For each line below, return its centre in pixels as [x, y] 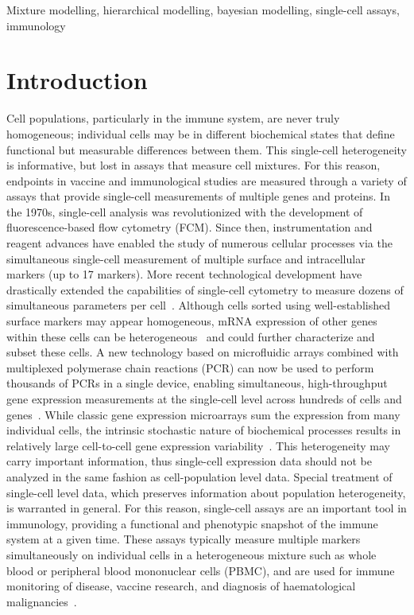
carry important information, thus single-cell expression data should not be [189, 461]
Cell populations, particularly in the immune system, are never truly [173, 118]
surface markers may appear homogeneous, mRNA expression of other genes [192, 321]
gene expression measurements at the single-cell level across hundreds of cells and [204, 399]
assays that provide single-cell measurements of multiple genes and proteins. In [198, 196]
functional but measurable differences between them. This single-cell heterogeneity [207, 149]
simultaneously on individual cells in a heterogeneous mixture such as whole [192, 554]
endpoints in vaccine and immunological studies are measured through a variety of [207, 180]
